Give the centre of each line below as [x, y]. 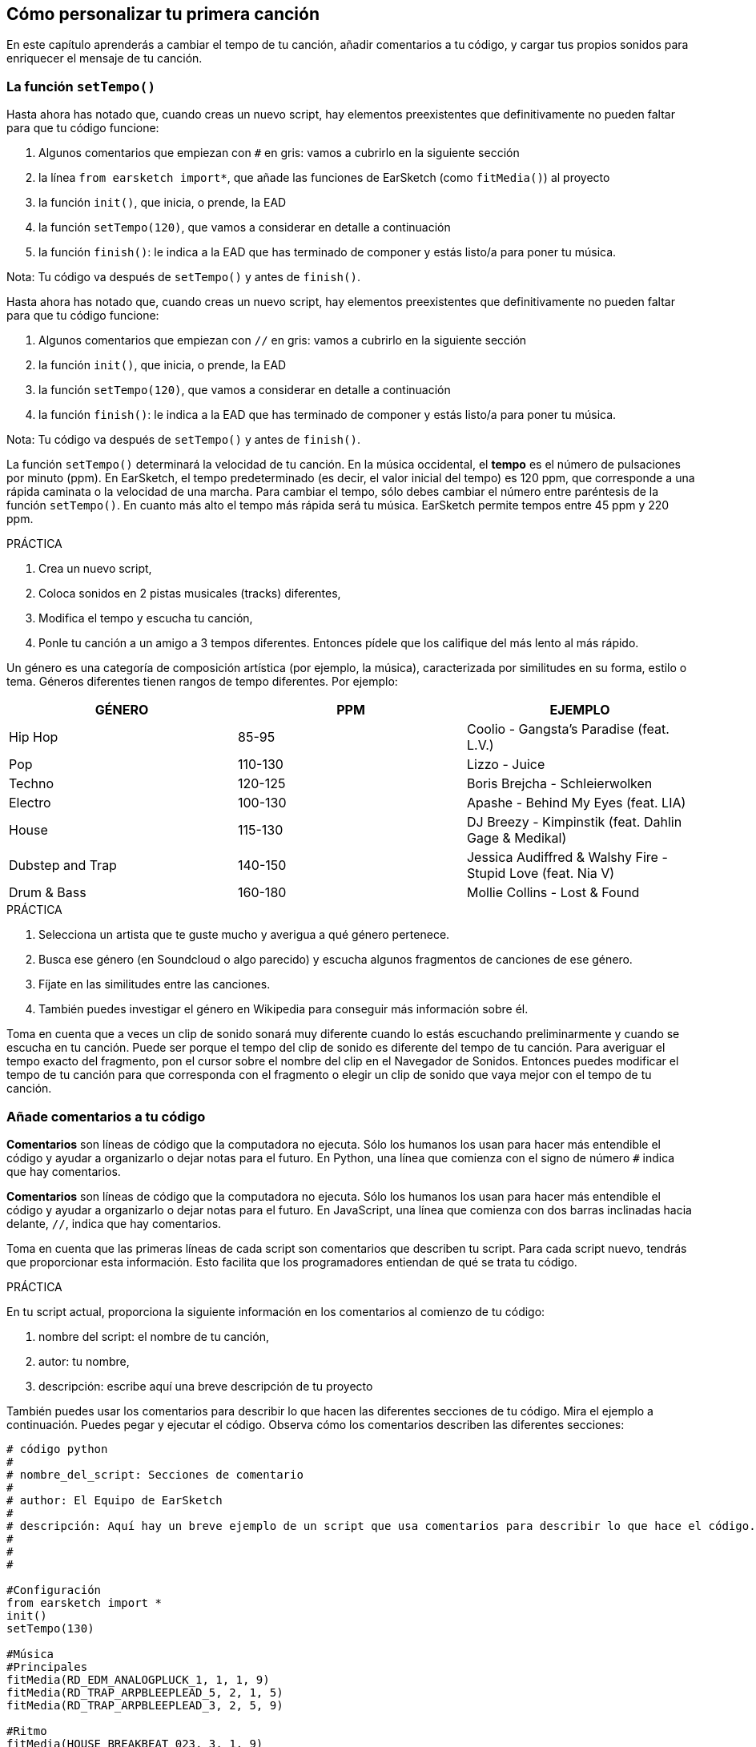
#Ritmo [27, 1731]
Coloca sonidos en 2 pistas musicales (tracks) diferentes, [190, 594]
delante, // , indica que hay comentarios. [114, 1223]
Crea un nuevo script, [95, 569]
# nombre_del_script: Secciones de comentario [155, 1474]
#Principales [47, 1666]
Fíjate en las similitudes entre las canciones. [155, 984]
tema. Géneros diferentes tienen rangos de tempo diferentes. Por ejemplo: [202, 682]
